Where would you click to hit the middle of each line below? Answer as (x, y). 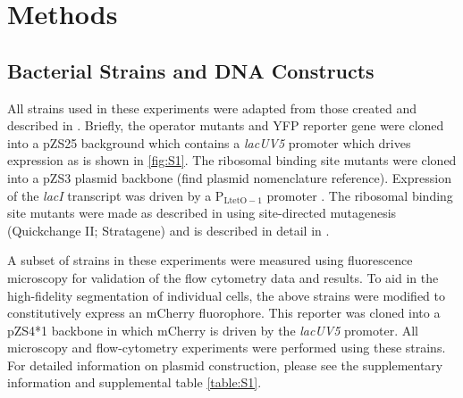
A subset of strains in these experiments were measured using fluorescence (210, 260)
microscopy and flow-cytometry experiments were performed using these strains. (227, 348)
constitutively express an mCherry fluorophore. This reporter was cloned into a (224, 313)
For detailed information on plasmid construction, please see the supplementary (225, 365)
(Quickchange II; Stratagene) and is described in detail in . (168, 230)
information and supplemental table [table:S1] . (135, 382)
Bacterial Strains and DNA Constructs (191, 70)
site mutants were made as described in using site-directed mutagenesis (202, 213)
